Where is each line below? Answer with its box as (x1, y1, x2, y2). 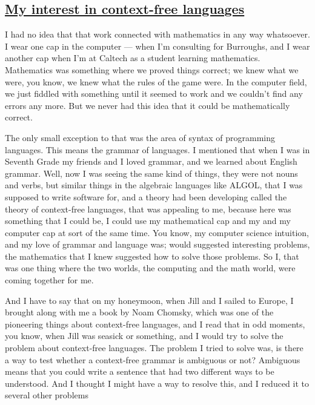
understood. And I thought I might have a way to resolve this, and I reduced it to (5, 377, 310, 389)
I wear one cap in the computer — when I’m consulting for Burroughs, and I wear (5, 39, 310, 52)
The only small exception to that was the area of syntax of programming (5, 131, 275, 143)
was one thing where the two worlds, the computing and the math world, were (5, 262, 296, 274)
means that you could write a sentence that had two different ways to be (5, 365, 274, 378)
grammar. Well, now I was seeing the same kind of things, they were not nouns (5, 166, 298, 179)
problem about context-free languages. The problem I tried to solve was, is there (5, 341, 303, 354)
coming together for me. (5, 274, 94, 286)
